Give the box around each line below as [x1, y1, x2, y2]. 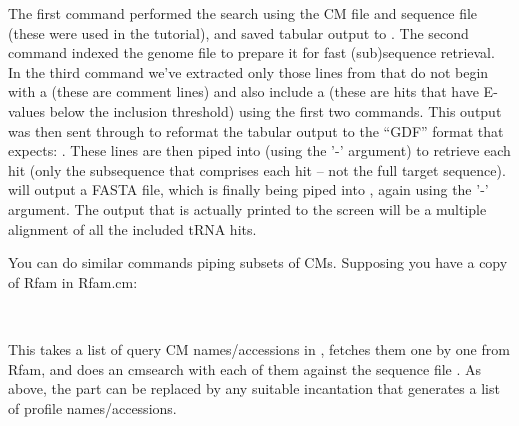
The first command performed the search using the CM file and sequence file [8, 3, 478, 23]
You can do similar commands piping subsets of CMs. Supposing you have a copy [8, 252, 508, 273]
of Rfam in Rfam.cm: [8, 271, 138, 292]
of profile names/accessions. [8, 397, 177, 418]
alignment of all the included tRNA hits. [8, 218, 257, 239]
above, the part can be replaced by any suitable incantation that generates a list [8, 378, 500, 399]
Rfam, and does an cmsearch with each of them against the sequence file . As [8, 358, 482, 379]
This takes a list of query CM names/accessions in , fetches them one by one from [8, 338, 510, 359]
